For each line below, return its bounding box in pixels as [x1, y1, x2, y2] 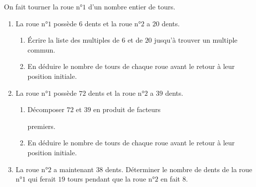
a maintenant [54, 164, 94, 174]
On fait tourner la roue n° [4, 1, 83, 11]
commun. [27, 44, 56, 55]
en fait [160, 174, 180, 184]
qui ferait [28, 174, 56, 184]
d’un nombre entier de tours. [88, 1, 176, 11]
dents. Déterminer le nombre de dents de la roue [105, 164, 253, 174]
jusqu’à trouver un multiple [154, 35, 238, 45]
